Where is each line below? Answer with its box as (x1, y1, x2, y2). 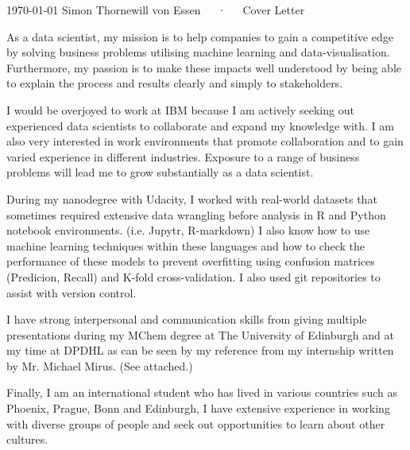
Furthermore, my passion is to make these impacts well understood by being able (6, 59, 402, 76)
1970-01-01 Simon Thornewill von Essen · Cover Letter (6, 2, 305, 17)
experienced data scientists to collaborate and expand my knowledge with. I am (6, 117, 394, 134)
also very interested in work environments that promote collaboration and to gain (6, 133, 404, 149)
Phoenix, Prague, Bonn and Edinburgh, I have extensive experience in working (6, 400, 390, 417)
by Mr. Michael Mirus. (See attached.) (6, 357, 193, 374)
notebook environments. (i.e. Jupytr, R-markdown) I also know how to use (6, 222, 370, 239)
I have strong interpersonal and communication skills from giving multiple (6, 311, 367, 328)
